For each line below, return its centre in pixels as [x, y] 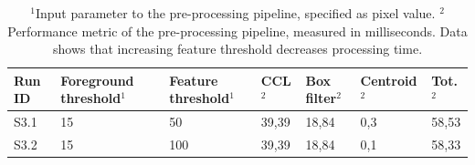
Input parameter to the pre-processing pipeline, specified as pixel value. [235, 13]
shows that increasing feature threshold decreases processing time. [237, 49]
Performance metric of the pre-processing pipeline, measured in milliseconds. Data [237, 31]
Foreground [97, 80]
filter [321, 98]
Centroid [389, 80]
